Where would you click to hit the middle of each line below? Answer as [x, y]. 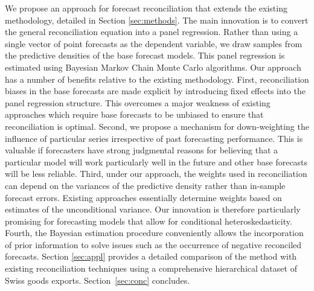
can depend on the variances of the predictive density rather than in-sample [145, 185]
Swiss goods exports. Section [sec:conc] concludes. [98, 280]
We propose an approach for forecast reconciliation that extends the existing [146, 8]
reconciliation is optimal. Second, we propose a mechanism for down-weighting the [157, 126]
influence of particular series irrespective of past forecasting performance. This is [154, 138]
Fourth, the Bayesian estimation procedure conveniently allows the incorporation [154, 233]
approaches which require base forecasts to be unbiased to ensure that [134, 114]
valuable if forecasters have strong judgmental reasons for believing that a [142, 150]
